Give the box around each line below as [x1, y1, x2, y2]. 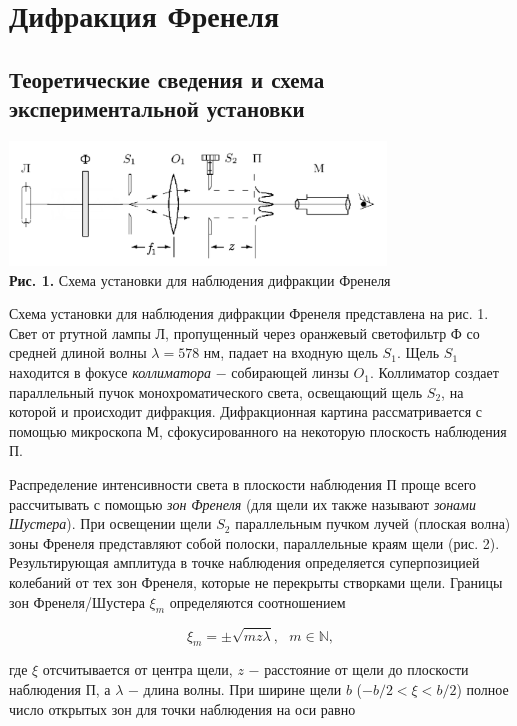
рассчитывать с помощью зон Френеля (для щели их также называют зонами [9, 493, 477, 514]
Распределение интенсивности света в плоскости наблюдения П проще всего [9, 474, 477, 495]
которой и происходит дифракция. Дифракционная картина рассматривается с [9, 401, 483, 422]
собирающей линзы [231, 362, 349, 383]
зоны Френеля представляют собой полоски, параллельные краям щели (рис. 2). [9, 532, 500, 553]
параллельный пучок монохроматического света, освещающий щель [9, 381, 423, 402]
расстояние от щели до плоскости [264, 659, 469, 680]
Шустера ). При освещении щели [9, 513, 212, 534]
